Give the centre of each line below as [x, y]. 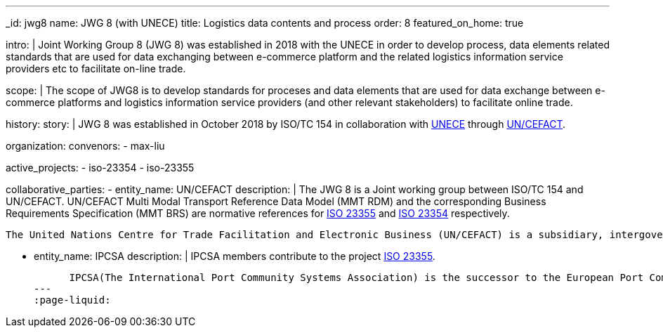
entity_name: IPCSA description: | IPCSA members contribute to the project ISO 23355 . [235, 256]
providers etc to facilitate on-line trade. [96, 68]
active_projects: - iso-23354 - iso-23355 [100, 168]
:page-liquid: [72, 300]
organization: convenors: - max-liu [85, 146]
